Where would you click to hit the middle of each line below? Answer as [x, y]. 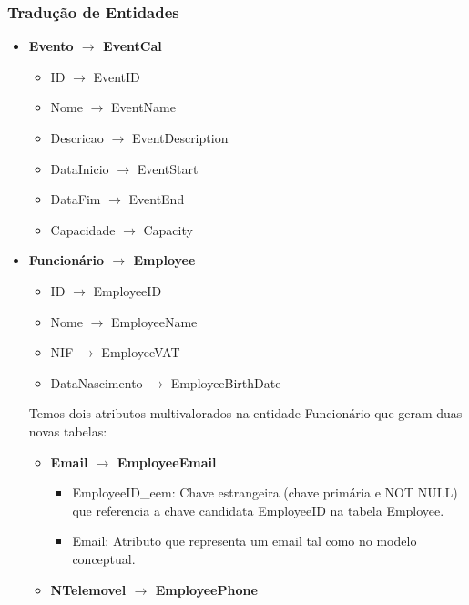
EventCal [133, 46]
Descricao [77, 138]
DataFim [76, 199]
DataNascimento [97, 382]
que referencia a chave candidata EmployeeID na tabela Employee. [258, 510]
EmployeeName [154, 321]
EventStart [168, 168]
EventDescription [180, 138]
